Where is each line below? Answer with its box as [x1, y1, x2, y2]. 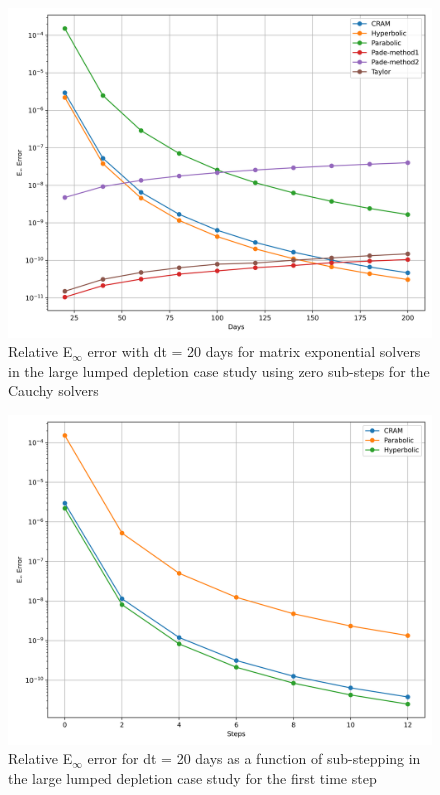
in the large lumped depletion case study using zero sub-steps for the [8, 360, 430, 381]
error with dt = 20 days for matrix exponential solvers [87, 341, 421, 362]
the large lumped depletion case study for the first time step [8, 767, 377, 788]
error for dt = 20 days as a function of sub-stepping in [87, 748, 421, 769]
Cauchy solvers [8, 380, 99, 401]
